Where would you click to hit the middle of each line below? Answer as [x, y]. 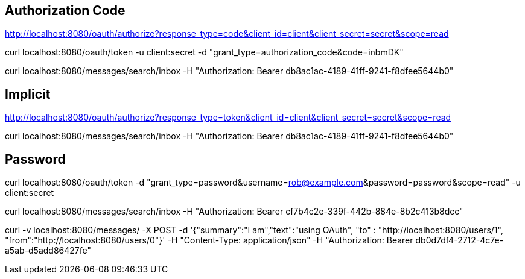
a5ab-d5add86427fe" [48, 251]
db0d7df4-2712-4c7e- [460, 240]
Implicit [28, 94]
